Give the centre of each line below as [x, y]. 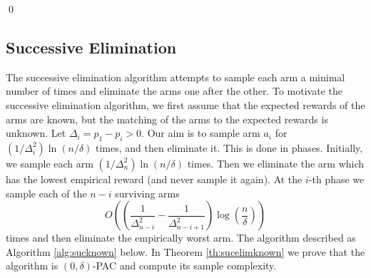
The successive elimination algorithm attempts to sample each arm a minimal [176, 77]
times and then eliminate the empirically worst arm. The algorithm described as [181, 238]
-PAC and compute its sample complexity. [184, 266]
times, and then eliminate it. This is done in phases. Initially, [229, 147]
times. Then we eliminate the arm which [276, 163]
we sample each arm [50, 163]
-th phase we [336, 179]
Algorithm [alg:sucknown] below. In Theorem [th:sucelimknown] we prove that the [185, 251]
